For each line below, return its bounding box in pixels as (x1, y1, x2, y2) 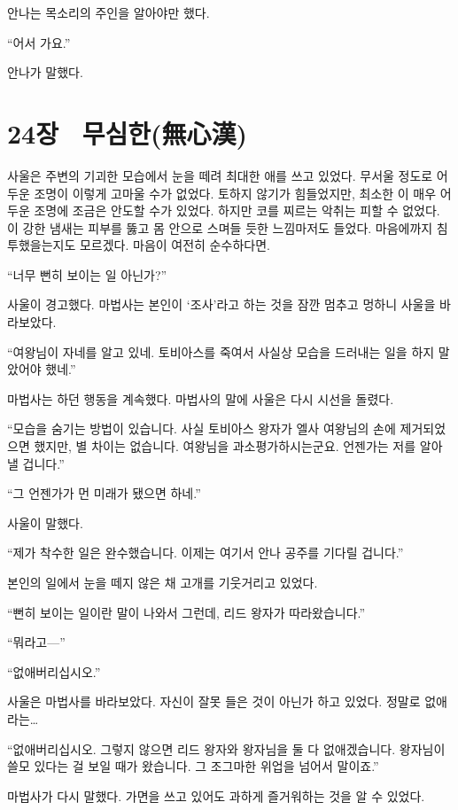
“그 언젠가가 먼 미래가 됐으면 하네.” (7, 484, 201, 502)
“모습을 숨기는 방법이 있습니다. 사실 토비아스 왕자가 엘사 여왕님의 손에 (7, 419, 396, 438)
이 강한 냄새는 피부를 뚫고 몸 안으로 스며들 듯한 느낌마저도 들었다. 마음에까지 (7, 218, 433, 237)
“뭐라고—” (7, 633, 66, 651)
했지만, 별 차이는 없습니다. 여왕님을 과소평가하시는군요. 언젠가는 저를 (34, 437, 416, 456)
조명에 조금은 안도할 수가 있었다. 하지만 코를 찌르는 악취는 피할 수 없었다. (34, 201, 440, 220)
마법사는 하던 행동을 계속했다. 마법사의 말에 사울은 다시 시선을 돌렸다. (7, 389, 394, 408)
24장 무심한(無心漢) (7, 114, 248, 151)
